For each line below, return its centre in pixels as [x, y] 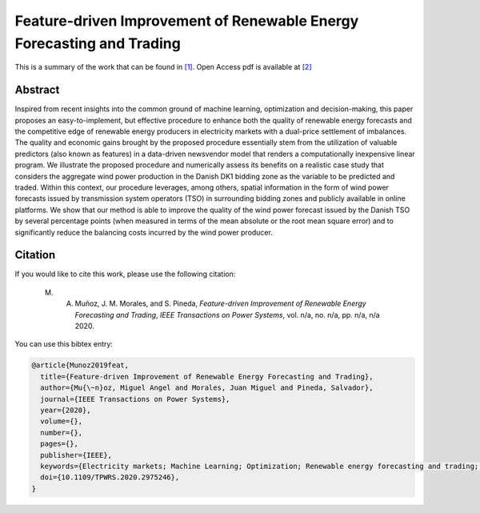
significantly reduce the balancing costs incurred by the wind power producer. [144, 232]
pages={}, [60, 444]
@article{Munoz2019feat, [80, 365]
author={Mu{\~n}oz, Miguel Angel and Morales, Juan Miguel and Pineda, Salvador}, [207, 388]
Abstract [37, 90]
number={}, [62, 433]
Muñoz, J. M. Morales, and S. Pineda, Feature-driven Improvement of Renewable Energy [221, 303]
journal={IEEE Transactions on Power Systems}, [135, 399]
